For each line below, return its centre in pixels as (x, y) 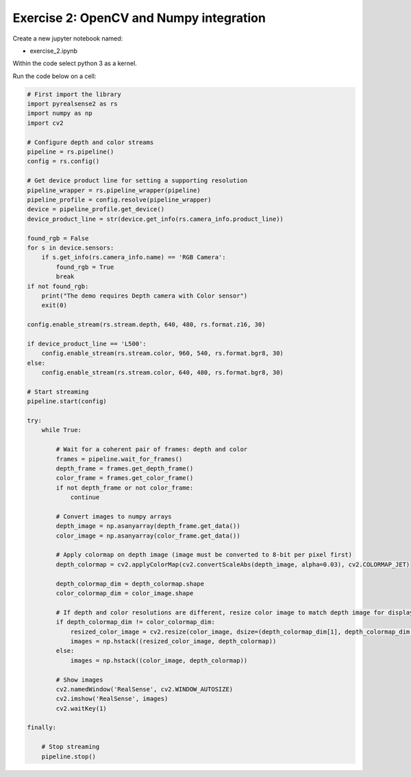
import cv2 (45, 123)
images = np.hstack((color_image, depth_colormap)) (159, 660)
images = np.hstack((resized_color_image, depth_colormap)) (173, 641)
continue (85, 498)
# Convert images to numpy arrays (114, 516)
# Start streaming (58, 392)
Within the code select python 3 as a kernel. (75, 63)
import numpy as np (60, 113)
